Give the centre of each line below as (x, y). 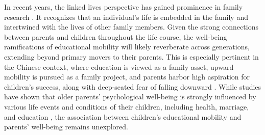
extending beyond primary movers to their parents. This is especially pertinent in (131, 56)
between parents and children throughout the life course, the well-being (116, 36)
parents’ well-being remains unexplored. (66, 127)
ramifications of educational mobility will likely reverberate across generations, (127, 47)
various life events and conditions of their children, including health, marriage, (127, 106)
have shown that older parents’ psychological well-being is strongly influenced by (130, 97)
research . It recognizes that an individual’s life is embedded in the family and (126, 17)
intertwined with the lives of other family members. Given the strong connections (131, 27)
